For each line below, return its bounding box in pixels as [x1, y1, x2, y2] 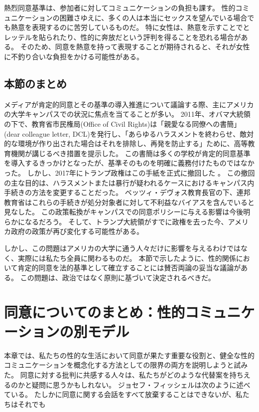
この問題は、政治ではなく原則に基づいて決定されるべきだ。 [20, 272, 215, 282]
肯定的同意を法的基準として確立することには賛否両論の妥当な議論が [17, 262, 241, 273]
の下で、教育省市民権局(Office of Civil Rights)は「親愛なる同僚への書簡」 [4, 118, 241, 129]
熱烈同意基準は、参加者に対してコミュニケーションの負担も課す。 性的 [4, 2, 236, 12]
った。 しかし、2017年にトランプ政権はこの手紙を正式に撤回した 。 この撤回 [4, 167, 255, 178]
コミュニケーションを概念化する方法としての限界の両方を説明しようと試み [4, 360, 248, 370]
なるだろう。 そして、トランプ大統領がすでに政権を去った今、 [24, 216, 228, 226]
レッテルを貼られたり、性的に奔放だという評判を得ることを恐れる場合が [4, 31, 241, 42]
